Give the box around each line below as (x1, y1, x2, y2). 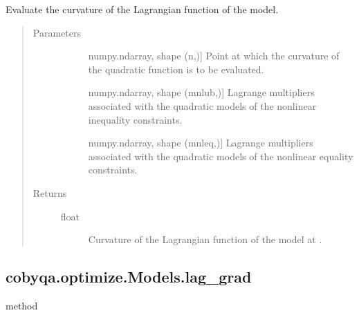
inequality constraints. (88, 112, 183, 126)
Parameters (33, 25, 81, 39)
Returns (33, 185, 67, 200)
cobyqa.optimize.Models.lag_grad (6, 266, 252, 287)
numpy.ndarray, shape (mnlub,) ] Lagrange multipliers (88, 85, 315, 99)
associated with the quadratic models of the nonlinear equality (88, 149, 353, 163)
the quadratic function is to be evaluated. (88, 61, 264, 76)
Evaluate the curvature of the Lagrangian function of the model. (6, 2, 279, 16)
